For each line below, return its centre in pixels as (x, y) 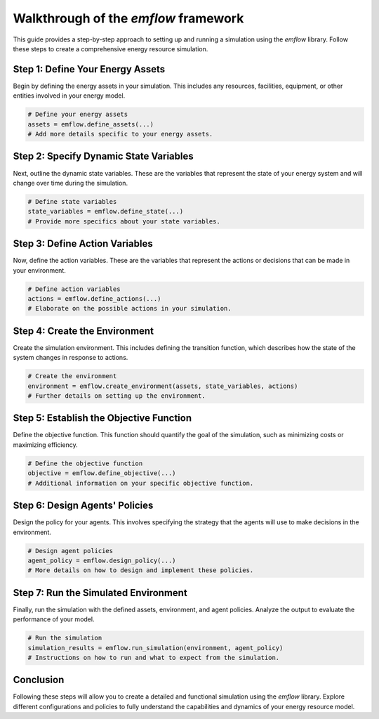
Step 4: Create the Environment (84, 331)
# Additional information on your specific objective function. (141, 483)
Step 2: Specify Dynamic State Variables (104, 156)
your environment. (39, 270)
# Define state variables (72, 201)
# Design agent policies (71, 551)
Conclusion (39, 680)
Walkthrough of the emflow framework (128, 18)
